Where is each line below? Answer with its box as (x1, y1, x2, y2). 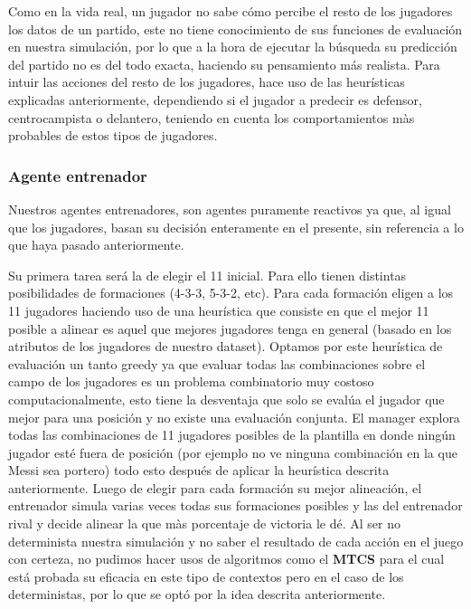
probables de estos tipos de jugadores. (8, 126, 218, 145)
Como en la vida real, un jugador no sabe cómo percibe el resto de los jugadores (8, 2, 453, 20)
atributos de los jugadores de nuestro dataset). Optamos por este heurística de (8, 337, 443, 356)
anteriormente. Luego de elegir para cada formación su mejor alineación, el (8, 478, 422, 497)
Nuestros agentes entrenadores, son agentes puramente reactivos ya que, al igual (8, 199, 451, 218)
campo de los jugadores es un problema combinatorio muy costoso (8, 372, 374, 391)
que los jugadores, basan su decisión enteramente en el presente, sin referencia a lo (8, 217, 464, 236)
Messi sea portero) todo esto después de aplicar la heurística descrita (8, 461, 390, 480)
